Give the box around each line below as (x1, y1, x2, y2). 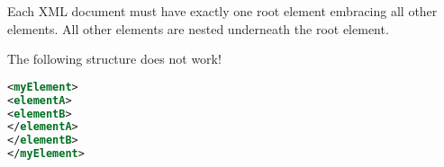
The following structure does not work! (7, 49, 222, 68)
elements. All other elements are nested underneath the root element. (7, 19, 389, 38)
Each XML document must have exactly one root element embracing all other (7, 2, 438, 20)
